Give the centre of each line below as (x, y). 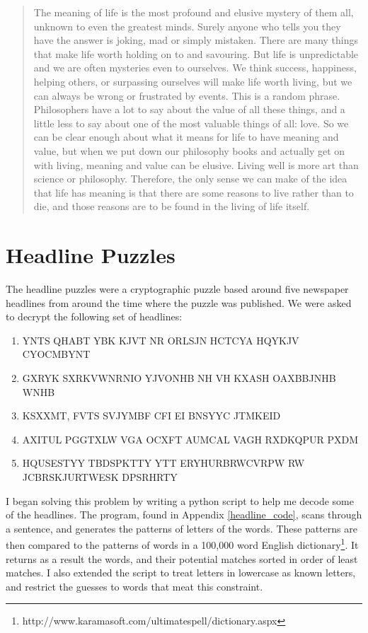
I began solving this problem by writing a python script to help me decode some (180, 500)
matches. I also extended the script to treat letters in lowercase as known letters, (181, 573)
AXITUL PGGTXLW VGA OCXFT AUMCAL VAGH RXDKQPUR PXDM (190, 439)
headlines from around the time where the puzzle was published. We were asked (179, 302)
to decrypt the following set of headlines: (94, 316)
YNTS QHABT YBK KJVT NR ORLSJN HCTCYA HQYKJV (161, 340)
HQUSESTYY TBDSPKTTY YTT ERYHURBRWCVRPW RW (163, 463)
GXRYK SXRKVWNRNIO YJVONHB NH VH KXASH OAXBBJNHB (179, 378)
